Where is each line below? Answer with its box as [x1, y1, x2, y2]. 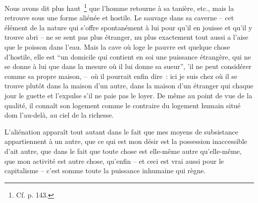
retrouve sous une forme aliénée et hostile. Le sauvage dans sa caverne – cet [4, 12, 234, 23]
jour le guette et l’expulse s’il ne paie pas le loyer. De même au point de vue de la [4, 90, 253, 100]
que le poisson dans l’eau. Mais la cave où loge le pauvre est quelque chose [4, 42, 230, 52]
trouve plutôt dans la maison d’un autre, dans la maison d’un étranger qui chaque [4, 80, 254, 91]
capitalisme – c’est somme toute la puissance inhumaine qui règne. [4, 165, 206, 176]
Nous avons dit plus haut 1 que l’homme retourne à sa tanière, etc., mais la [4, 1, 234, 13]
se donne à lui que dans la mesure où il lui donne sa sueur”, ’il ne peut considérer [4, 61, 252, 71]
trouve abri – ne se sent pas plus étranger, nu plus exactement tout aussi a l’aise [4, 32, 249, 42]
